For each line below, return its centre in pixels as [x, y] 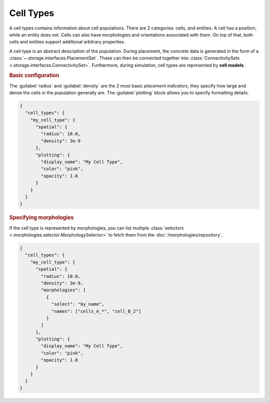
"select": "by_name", [78, 304]
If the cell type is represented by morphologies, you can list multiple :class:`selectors [97, 228]
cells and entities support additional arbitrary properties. [67, 42]
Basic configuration [34, 75]
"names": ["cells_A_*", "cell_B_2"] [96, 311]
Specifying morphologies [41, 217]
